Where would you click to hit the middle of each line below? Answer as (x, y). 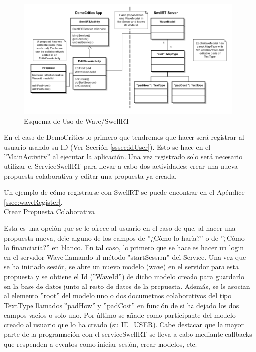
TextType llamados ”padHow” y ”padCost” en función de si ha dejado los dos (122, 305)
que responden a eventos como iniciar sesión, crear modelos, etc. (101, 344)
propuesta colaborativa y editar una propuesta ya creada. (90, 176)
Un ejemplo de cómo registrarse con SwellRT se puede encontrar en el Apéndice (124, 192)
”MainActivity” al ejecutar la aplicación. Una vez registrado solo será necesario (123, 156)
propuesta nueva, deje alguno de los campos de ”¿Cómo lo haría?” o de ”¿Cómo (124, 238)
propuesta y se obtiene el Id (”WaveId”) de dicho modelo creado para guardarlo (124, 276)
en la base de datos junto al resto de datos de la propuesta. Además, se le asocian (127, 286)
